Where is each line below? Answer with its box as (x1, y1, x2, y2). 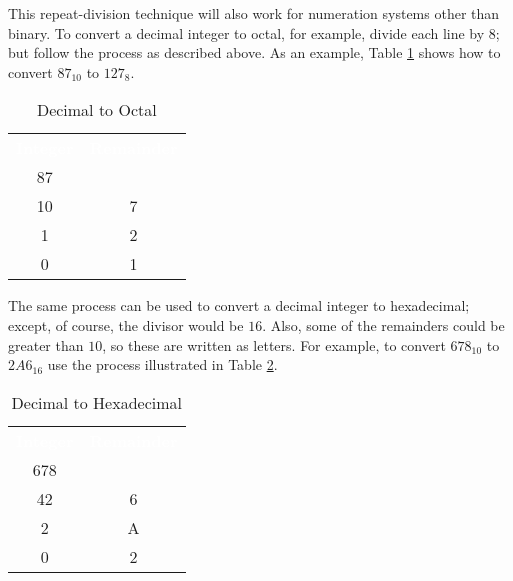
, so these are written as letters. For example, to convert (102, 334, 446, 355)
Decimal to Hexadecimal (11, 390, 182, 414)
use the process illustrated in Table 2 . (47, 354, 278, 375)
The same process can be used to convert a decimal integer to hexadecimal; (8, 295, 470, 316)
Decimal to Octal (36, 98, 157, 122)
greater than (8, 334, 84, 355)
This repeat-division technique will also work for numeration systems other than (8, 3, 500, 23)
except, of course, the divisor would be (8, 314, 244, 335)
